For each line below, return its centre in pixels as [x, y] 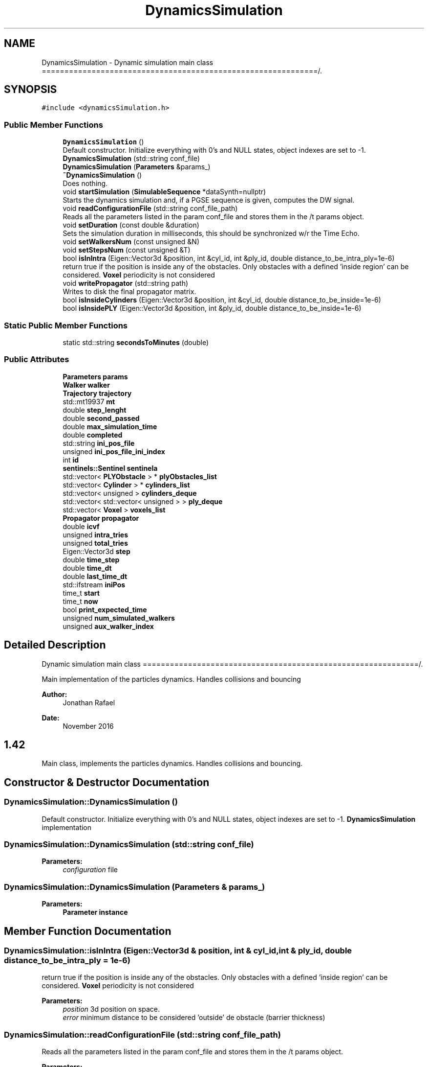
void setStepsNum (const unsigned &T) [127, 250]
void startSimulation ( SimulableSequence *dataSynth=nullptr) [164, 192]
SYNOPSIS [31, 90]
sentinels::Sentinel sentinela [110, 468]
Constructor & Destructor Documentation [107, 782]
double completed [93, 435]
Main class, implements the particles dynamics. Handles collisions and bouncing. [172, 764]
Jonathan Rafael [89, 702]
